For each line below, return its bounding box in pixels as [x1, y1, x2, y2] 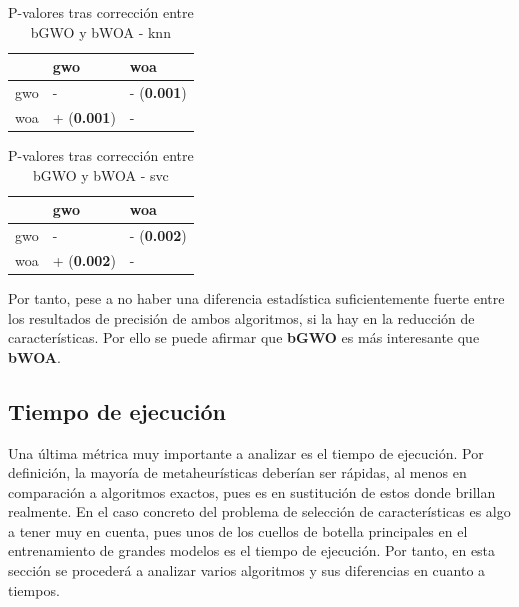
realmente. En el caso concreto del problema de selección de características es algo [8, 501, 511, 522]
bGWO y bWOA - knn [30, 21, 171, 42]
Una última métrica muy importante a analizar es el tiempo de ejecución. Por [8, 442, 484, 463]
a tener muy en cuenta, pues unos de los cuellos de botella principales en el [8, 520, 468, 541]
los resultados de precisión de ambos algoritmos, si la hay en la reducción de [8, 307, 475, 328]
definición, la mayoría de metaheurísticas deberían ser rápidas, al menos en [8, 462, 467, 483]
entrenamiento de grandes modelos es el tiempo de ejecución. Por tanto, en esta [8, 540, 496, 561]
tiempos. [8, 579, 60, 600]
